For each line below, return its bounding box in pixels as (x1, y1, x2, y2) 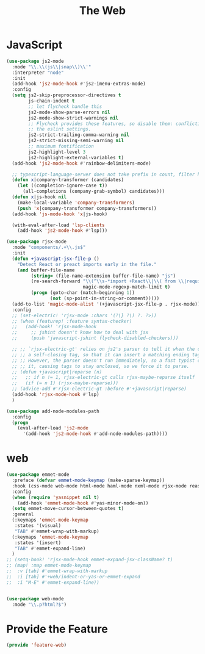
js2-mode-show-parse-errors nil (28, 109, 111, 115)
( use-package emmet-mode (6, 472, 70, 478)
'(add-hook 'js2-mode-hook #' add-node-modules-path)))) (22, 431, 168, 437)
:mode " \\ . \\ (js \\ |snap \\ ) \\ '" (12, 63, 92, 70)
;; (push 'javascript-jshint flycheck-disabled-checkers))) (12, 335, 179, 342)
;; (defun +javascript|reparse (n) (12, 368, 103, 375)
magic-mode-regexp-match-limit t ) (82, 284, 171, 290)
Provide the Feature (6, 622, 108, 636)
